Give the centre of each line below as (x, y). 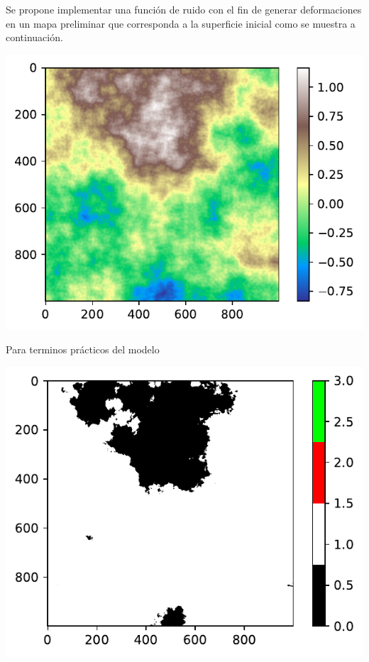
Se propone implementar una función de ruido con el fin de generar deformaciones (184, 9)
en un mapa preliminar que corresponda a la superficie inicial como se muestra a (181, 23)
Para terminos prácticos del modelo (83, 349)
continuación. (34, 37)
